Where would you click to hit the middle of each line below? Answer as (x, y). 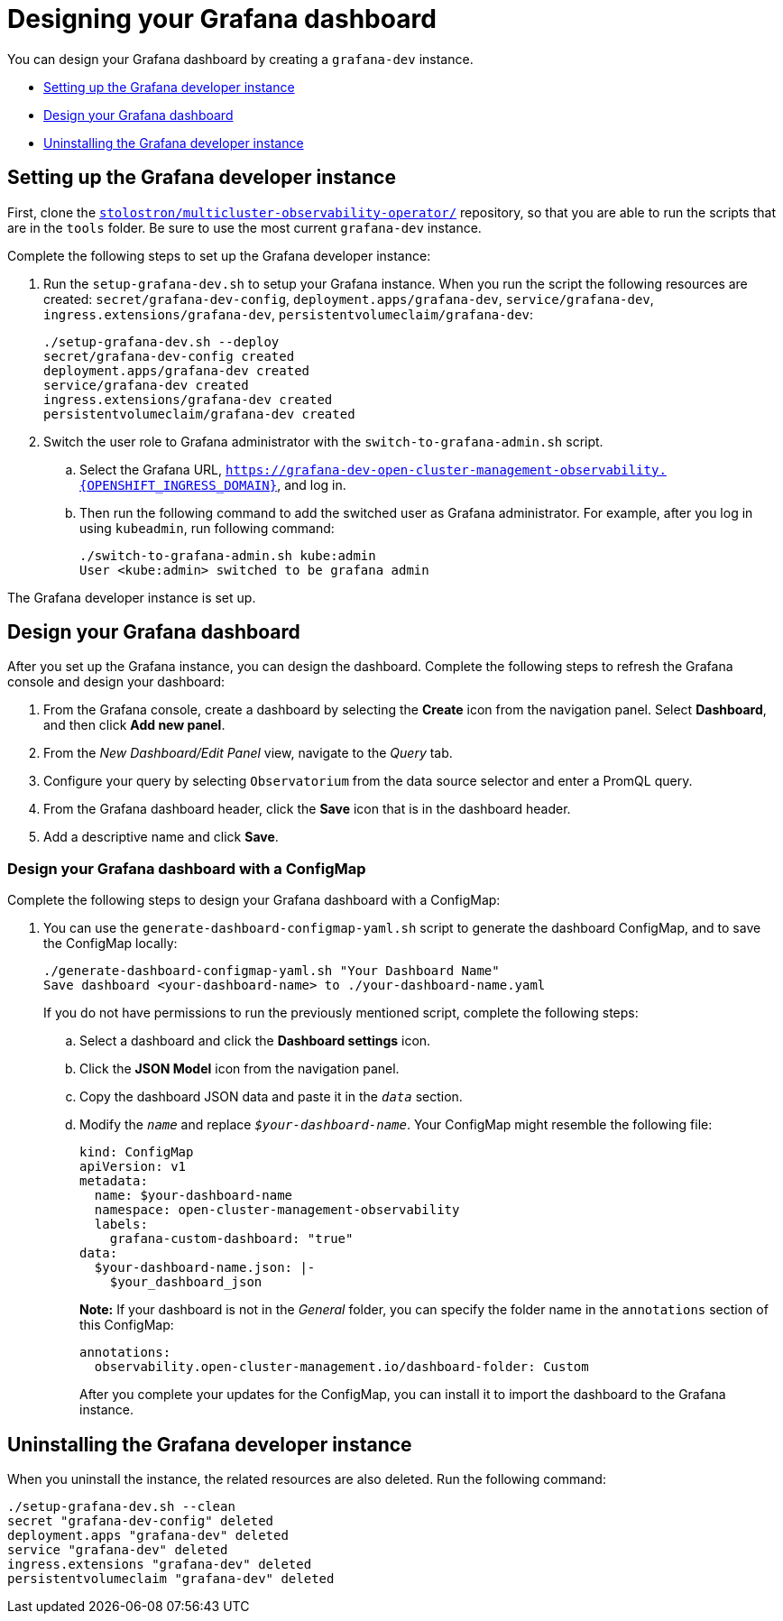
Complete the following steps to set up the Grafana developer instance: (219, 255)
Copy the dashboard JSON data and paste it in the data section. (271, 1097)
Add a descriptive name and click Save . (161, 837)
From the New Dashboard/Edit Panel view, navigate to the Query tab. (248, 753)
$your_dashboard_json (186, 1282)
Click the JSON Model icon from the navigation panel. (240, 1069)
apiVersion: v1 (133, 1167)
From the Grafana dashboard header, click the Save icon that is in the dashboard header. (307, 809)
